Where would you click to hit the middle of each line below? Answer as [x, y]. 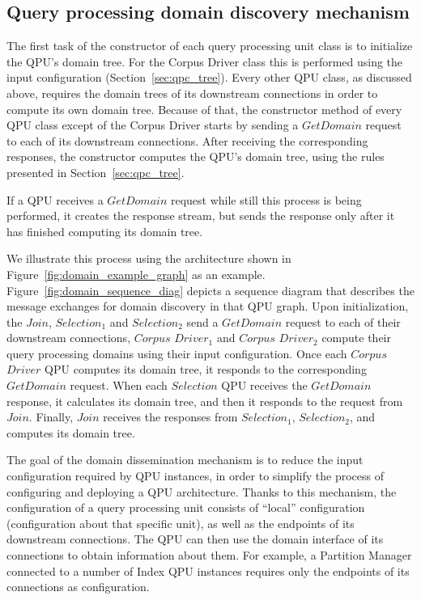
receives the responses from [170, 417]
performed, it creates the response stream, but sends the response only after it [201, 215]
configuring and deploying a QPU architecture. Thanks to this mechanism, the [202, 491]
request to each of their [343, 321]
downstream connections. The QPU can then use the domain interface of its [195, 539]
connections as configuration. [78, 587]
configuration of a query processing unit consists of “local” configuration [186, 507]
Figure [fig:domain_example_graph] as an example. [136, 274]
